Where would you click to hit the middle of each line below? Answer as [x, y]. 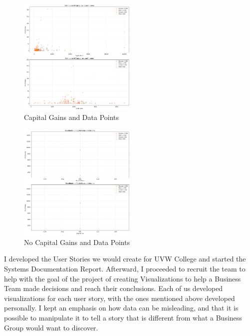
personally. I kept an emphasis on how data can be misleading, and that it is [121, 308]
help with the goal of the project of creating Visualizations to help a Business [123, 278]
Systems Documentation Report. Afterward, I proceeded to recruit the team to [125, 268]
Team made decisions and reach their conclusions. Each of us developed [114, 288]
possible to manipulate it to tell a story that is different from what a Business [123, 317]
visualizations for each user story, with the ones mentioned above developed [120, 298]
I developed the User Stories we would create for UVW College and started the [125, 259]
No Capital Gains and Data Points [77, 242]
